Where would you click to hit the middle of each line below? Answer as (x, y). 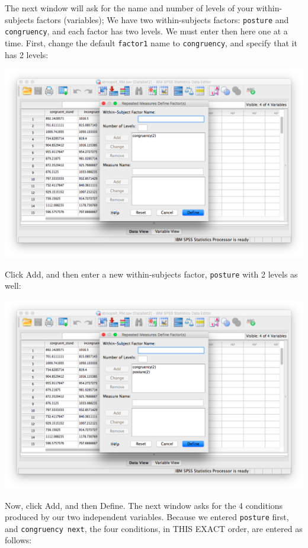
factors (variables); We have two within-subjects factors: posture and (163, 19)
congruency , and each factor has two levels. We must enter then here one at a (146, 31)
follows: (18, 540)
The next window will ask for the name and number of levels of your (129, 8)
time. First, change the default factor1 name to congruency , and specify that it (151, 42)
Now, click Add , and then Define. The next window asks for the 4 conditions (144, 505)
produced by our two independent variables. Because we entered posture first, (147, 517)
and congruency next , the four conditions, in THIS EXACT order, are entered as (154, 528)
